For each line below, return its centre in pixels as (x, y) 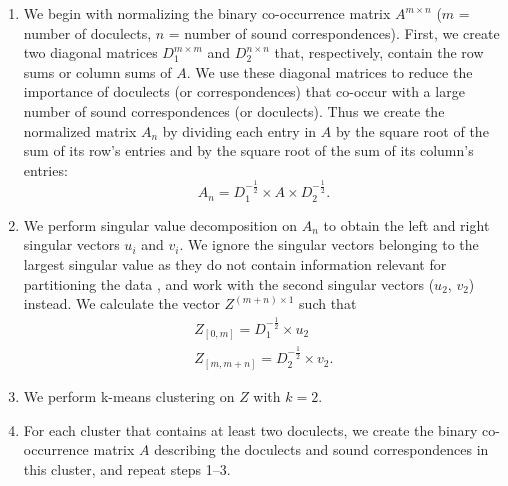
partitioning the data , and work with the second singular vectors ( (229, 283)
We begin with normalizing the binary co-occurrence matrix (207, 13)
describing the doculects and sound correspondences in (321, 449)
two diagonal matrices (90, 52)
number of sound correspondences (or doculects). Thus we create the (234, 110)
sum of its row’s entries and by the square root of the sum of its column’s (248, 150)
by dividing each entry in (239, 130)
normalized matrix (80, 130)
